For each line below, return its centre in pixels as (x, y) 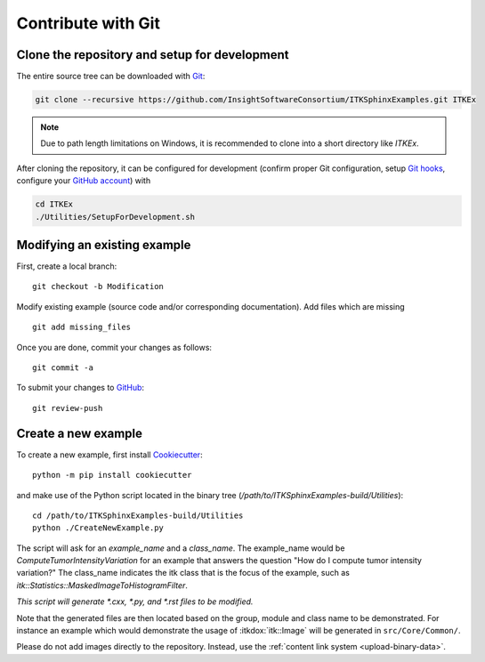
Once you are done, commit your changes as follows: (114, 347)
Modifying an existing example (104, 245)
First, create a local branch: (67, 266)
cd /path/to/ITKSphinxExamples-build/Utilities (138, 515)
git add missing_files (82, 327)
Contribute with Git (88, 23)
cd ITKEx (54, 204)
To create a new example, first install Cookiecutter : (110, 455)
